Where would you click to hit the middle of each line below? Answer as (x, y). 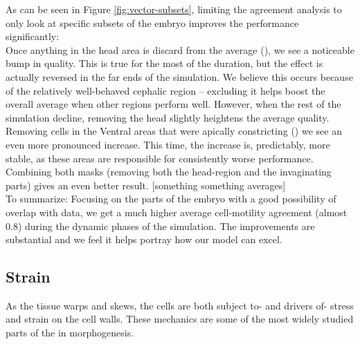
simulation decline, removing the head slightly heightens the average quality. (168, 117)
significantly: (33, 36)
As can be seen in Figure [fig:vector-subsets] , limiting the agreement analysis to (174, 9)
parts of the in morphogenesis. (70, 333)
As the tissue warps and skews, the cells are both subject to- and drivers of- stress (180, 305)
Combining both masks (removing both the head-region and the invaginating (169, 172)
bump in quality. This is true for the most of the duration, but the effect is (164, 63)
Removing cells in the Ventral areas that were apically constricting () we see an (174, 131)
